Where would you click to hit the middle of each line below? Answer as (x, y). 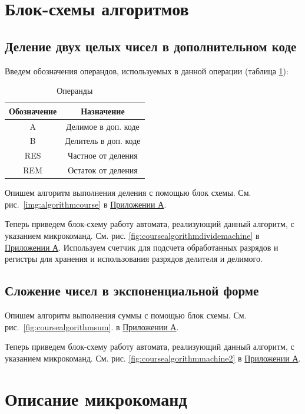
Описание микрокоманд (96, 398)
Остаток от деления (103, 170)
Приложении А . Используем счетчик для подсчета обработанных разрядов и (142, 247)
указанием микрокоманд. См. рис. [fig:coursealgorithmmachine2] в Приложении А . (153, 358)
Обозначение (33, 111)
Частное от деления (103, 155)
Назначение (103, 111)
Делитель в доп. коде (103, 141)
